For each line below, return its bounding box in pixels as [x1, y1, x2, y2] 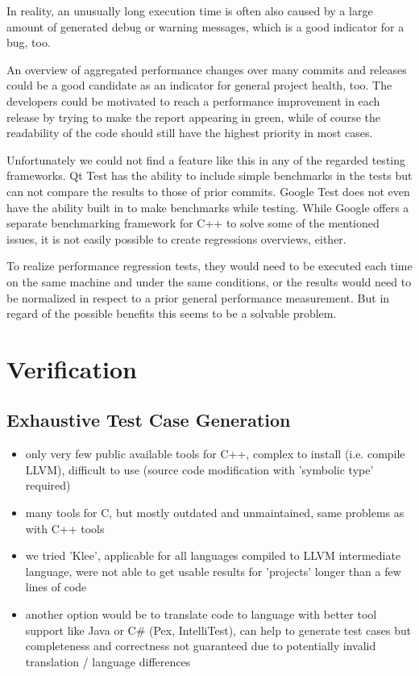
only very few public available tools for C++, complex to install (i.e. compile [25, 445, 405, 462]
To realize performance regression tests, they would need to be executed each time [6, 257, 413, 274]
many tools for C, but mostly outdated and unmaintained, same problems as [25, 504, 404, 521]
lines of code [25, 578, 87, 595]
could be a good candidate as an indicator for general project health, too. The [6, 77, 392, 94]
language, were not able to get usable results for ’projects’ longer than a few [25, 562, 401, 579]
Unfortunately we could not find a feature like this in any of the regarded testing [6, 151, 406, 168]
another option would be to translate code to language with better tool [25, 606, 377, 623]
